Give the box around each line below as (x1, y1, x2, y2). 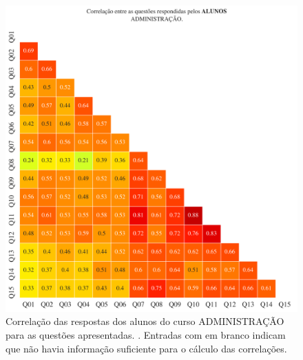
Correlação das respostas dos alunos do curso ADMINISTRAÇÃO (6, 314, 284, 328)
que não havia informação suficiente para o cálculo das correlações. (6, 341, 287, 355)
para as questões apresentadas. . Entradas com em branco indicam (6, 327, 286, 341)
